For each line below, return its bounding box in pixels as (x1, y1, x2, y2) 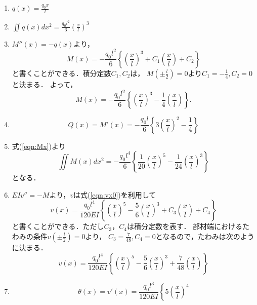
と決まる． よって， (12, 79, 77, 89)
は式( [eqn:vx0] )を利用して (73, 189, 156, 200)
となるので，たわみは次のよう (155, 231, 254, 241)
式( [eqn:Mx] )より (12, 140, 66, 151)
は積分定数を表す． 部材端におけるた (126, 221, 250, 232)
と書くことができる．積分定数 (12, 67, 111, 78)
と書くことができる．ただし (12, 221, 104, 232)
